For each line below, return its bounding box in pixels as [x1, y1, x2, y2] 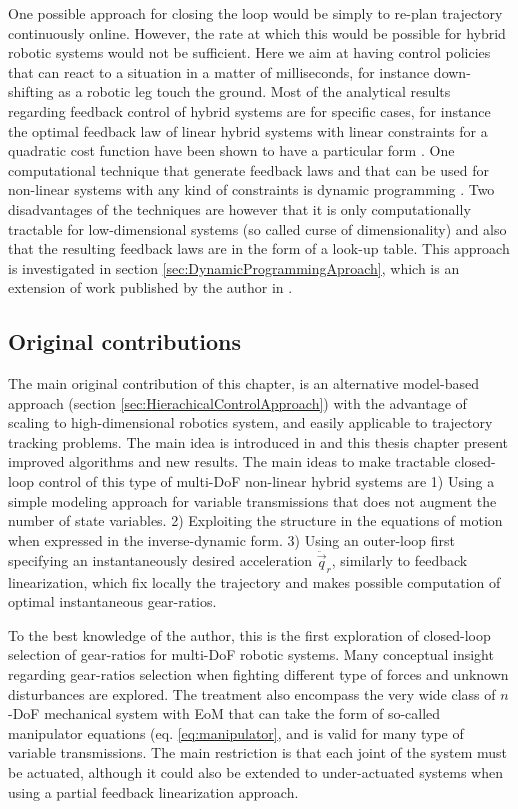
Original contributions [8, 326, 242, 357]
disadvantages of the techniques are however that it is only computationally [8, 198, 471, 219]
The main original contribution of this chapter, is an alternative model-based [8, 373, 479, 394]
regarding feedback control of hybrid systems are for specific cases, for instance [8, 100, 491, 121]
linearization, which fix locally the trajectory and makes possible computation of [8, 571, 501, 592]
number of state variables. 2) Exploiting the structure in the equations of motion [8, 510, 503, 531]
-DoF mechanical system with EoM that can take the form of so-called [8, 703, 441, 724]
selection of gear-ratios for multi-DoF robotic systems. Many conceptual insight [8, 644, 494, 665]
